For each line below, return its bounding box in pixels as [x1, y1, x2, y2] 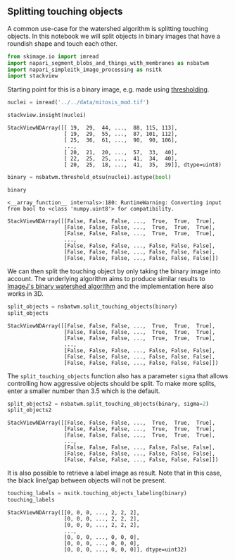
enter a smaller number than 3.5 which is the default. [7, 387, 160, 395]
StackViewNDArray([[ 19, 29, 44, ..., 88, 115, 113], [7, 125, 178, 132]
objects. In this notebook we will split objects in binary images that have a [7, 32, 220, 40]
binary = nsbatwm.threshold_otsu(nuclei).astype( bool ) [7, 174, 172, 181]
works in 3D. [7, 289, 44, 298]
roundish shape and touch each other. [7, 39, 118, 48]
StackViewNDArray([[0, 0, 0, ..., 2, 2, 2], [7, 509, 140, 516]
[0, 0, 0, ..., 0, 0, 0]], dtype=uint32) [63, 546, 188, 554]
